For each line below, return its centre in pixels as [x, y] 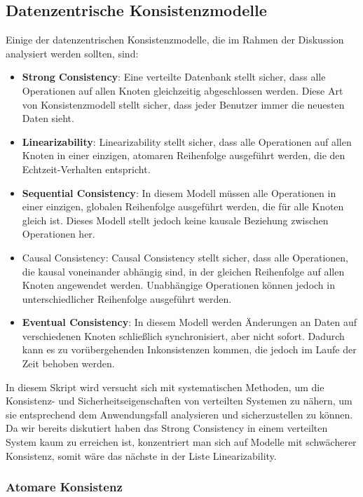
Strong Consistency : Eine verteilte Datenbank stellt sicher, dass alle [174, 77]
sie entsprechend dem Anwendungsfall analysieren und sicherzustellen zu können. [179, 414]
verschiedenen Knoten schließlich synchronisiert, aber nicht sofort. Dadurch [183, 335]
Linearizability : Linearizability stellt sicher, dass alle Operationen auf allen [187, 141]
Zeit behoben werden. [68, 363]
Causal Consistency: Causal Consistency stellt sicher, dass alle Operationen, [185, 257]
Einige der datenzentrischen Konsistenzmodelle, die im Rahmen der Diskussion [175, 40]
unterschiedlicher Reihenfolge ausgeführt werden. [127, 298]
